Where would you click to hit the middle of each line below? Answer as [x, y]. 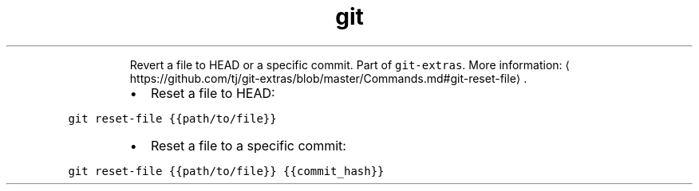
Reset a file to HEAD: [213, 93]
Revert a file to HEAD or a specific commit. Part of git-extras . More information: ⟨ [349, 64]
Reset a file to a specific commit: [248, 145]
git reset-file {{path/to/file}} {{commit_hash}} [226, 171]
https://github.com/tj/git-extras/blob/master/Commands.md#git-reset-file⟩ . [328, 78]
